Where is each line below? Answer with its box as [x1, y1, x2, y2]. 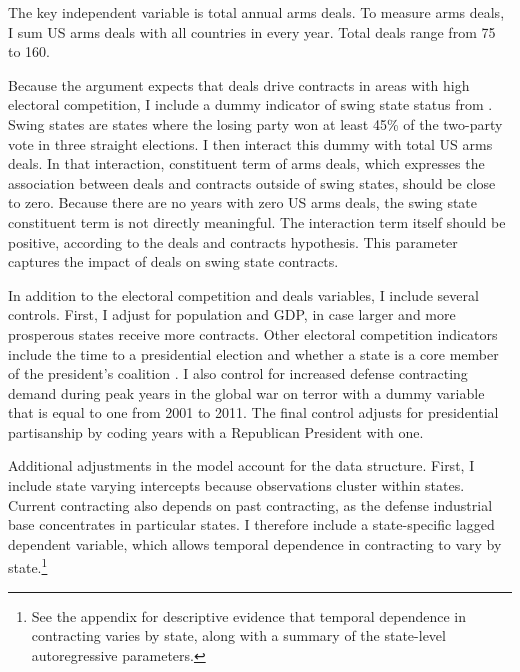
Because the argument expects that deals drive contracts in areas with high [8, 74, 470, 95]
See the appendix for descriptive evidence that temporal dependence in [31, 605, 467, 626]
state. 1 [8, 554, 48, 578]
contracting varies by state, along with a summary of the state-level [31, 625, 446, 646]
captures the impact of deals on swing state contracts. [8, 251, 339, 272]
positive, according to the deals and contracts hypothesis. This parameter [8, 231, 458, 252]
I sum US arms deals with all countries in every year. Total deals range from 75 [8, 21, 496, 42]
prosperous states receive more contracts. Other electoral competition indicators [8, 323, 498, 344]
